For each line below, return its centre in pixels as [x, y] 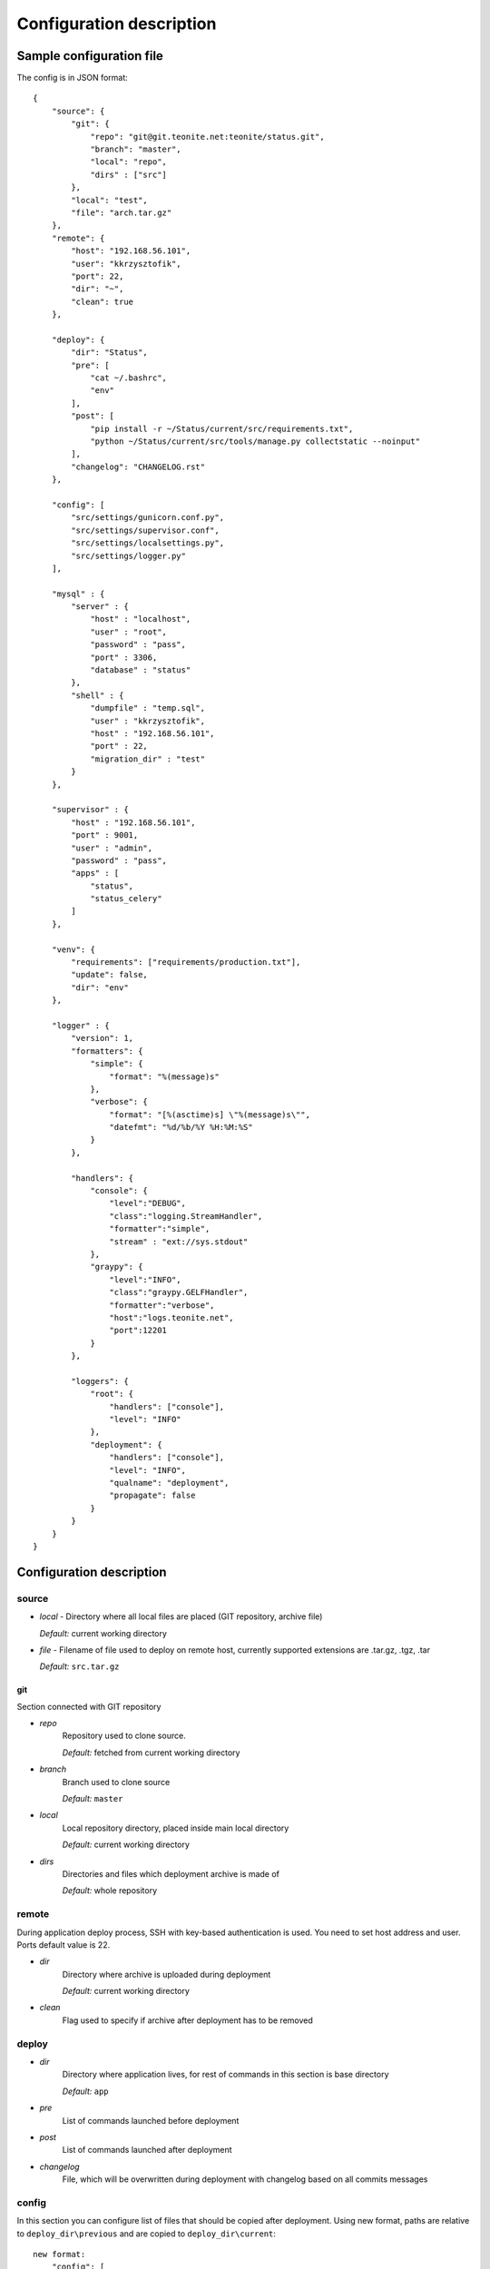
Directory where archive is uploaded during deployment [167, 1974]
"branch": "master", [136, 149]
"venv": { [73, 949]
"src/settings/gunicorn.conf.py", [148, 518]
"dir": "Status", [110, 353]
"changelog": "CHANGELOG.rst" [138, 467]
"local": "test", [110, 200]
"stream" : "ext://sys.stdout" [179, 1242]
